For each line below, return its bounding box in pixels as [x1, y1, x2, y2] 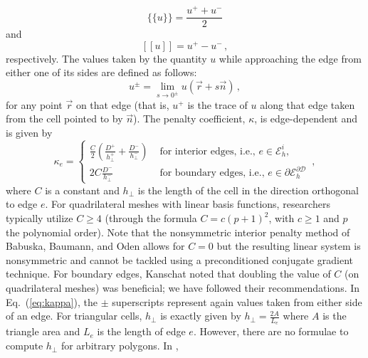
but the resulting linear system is [216, 238, 361, 253]
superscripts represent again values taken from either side [112, 294, 362, 309]
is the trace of [187, 97, 248, 112]
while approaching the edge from [219, 51, 362, 65]
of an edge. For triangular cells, [6, 308, 142, 323]
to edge [6, 196, 38, 211]
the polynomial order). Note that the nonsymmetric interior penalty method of [6, 224, 350, 239]
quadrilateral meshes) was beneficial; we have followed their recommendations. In [6, 280, 360, 295]
